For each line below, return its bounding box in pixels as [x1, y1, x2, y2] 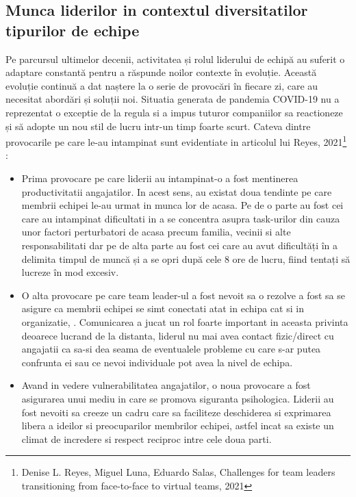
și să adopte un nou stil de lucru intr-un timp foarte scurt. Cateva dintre [5, 118, 311, 133]
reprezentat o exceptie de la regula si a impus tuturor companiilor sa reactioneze [5, 105, 343, 119]
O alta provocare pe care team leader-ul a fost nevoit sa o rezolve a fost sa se [21, 288, 346, 302]
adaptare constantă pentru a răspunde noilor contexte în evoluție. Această [5, 65, 317, 79]
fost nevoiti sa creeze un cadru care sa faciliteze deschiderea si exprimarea [21, 405, 331, 419]
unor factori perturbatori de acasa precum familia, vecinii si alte [21, 225, 291, 239]
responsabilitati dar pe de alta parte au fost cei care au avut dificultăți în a [21, 238, 338, 252]
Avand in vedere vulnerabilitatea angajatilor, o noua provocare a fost [21, 378, 311, 392]
